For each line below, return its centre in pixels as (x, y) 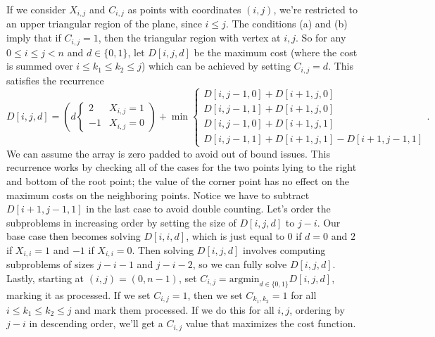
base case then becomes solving (74, 236)
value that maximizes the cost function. (271, 323)
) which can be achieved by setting (216, 66)
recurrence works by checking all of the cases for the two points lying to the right (182, 167)
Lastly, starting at (45, 278)
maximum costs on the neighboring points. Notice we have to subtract (158, 195)
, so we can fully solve (240, 264)
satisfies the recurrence (55, 80)
